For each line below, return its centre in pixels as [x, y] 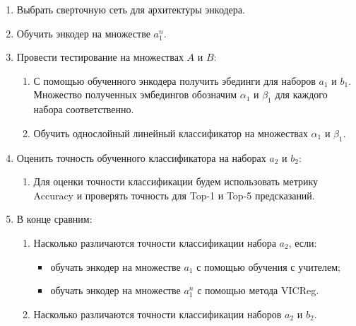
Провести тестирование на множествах [100, 57]
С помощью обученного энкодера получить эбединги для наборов [174, 80]
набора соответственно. [84, 109]
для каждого [301, 94]
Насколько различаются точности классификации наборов [158, 314]
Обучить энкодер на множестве [83, 33]
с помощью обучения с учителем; [269, 266]
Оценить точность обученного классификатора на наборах [141, 157]
